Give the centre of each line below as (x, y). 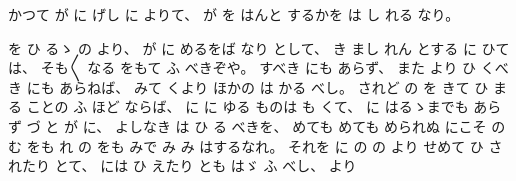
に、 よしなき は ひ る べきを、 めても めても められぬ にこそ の (294, 125)
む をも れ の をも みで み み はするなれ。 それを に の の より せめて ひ (246, 145)
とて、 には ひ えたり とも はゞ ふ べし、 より (205, 165)
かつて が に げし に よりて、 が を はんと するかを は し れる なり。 (234, 14)
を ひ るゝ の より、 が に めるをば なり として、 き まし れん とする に (242, 47)
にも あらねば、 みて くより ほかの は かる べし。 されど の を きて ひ (257, 86)
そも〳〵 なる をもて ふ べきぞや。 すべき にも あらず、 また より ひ (258, 67)
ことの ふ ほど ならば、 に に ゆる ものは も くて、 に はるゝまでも (247, 106)
